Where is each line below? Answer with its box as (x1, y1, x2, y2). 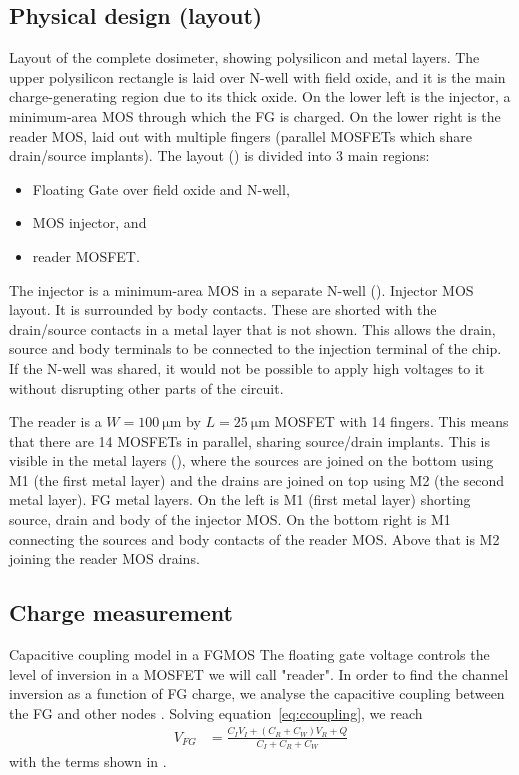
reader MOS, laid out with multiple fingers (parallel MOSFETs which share (9, 125, 472, 146)
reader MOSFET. (32, 245, 140, 266)
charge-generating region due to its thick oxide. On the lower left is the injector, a (9, 86, 511, 107)
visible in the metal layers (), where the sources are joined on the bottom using (9, 450, 494, 471)
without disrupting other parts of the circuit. (9, 377, 284, 398)
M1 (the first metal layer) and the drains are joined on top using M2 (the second (9, 469, 505, 490)
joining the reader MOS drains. (9, 548, 200, 569)
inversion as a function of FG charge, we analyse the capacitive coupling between (9, 683, 505, 704)
